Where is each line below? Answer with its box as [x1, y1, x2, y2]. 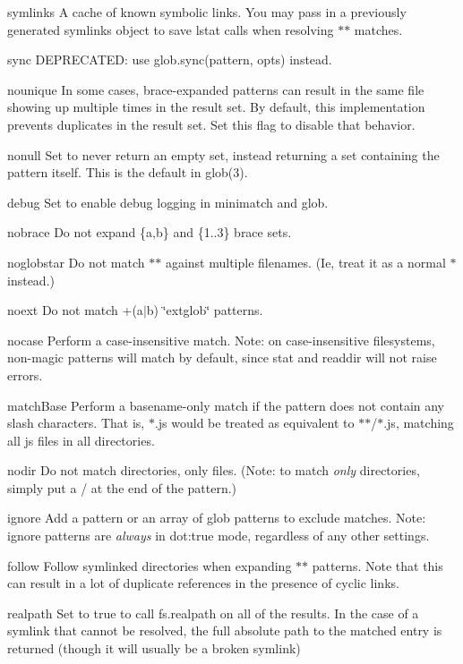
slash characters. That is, [7, 413, 145, 432]
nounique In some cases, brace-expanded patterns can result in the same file [7, 80, 424, 98]
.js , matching [383, 413, 454, 432]
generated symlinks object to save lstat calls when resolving [7, 20, 334, 38]
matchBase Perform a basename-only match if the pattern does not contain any [7, 396, 444, 414]
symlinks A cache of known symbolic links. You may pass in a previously [7, 3, 407, 21]
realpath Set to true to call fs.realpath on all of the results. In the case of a [7, 603, 419, 622]
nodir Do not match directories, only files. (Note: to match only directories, [7, 461, 420, 480]
